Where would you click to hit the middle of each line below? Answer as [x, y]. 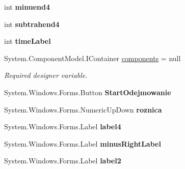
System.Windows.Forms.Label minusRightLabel [83, 143]
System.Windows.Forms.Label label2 [63, 161]
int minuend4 [27, 7]
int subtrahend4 [32, 24]
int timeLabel [28, 41]
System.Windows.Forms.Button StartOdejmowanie [88, 92]
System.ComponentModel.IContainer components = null [93, 58]
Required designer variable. [46, 75]
